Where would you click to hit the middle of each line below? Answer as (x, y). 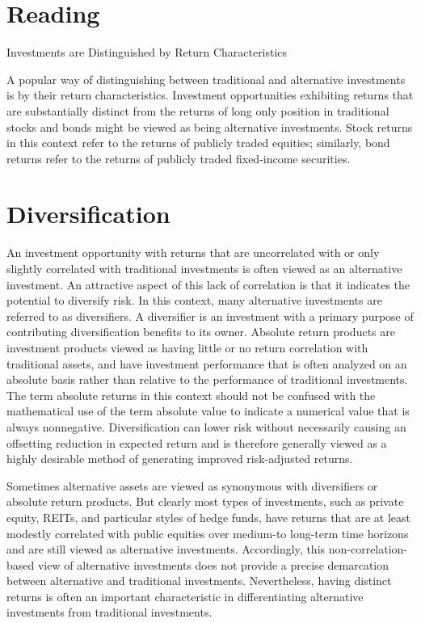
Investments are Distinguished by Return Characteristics (147, 52)
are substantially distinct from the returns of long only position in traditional (198, 110)
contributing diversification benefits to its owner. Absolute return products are (201, 332)
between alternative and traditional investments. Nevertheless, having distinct (199, 581)
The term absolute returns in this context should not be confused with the (191, 395)
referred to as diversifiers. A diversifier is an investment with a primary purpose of (210, 316)
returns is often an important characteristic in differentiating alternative (185, 596)
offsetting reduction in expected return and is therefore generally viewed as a (197, 442)
